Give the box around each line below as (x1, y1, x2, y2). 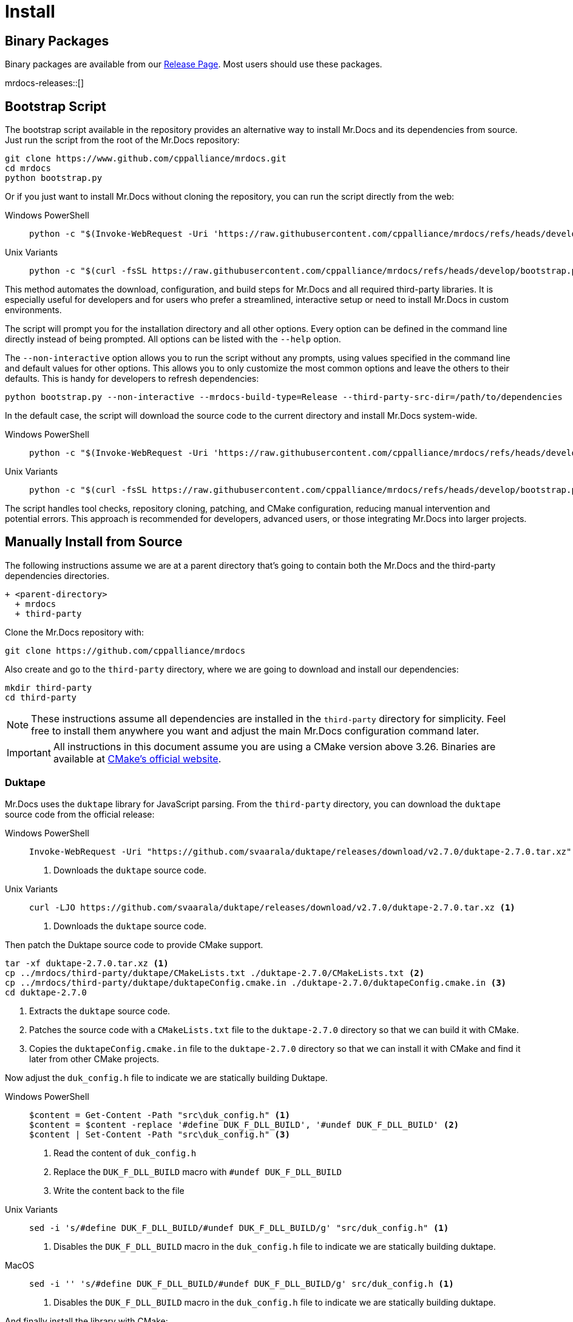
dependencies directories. (5, 570, 110, 581)
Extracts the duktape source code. (29, 1005, 171, 1016)
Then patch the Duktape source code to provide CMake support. (5, 939, 263, 950)
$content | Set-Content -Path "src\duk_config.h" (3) (29, 1129, 290, 1139)
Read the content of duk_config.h (53, 1147, 197, 1158)
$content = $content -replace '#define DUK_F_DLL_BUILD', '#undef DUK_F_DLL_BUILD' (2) (29, 1119, 459, 1130)
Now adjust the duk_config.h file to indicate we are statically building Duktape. (5, 1072, 328, 1083)
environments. (5, 305, 62, 316)
